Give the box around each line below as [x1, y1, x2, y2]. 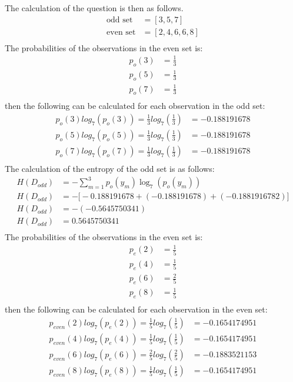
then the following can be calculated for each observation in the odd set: [5, 99, 265, 112]
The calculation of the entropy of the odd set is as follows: [5, 162, 215, 175]
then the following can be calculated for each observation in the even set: [5, 303, 268, 315]
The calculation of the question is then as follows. [5, 2, 184, 14]
